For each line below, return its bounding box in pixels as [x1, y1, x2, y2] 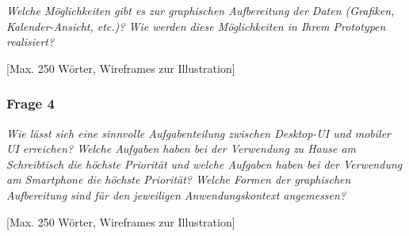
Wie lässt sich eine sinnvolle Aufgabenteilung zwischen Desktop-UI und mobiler [6, 124, 392, 141]
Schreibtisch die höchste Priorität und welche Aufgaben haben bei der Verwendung [6, 155, 403, 172]
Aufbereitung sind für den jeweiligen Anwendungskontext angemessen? [6, 186, 346, 203]
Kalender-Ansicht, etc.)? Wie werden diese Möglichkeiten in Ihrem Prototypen [6, 17, 386, 34]
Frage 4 [6, 93, 55, 113]
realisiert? [6, 33, 55, 50]
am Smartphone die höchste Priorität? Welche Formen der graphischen [6, 171, 351, 188]
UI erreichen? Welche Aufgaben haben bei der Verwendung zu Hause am [6, 140, 357, 157]
